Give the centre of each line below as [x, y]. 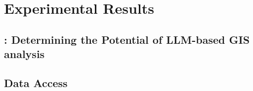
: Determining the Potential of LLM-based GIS [127, 39]
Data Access [36, 82]
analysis [24, 54]
